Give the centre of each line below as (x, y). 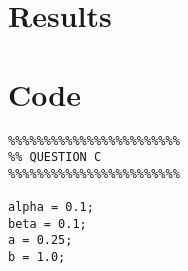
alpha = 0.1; (51, 207)
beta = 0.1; (47, 223)
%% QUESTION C (55, 157)
